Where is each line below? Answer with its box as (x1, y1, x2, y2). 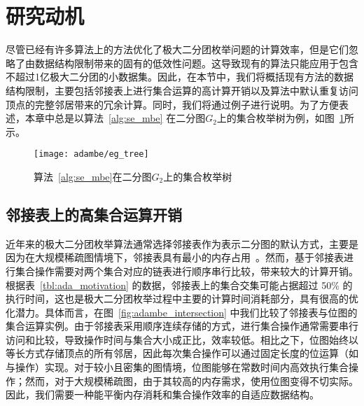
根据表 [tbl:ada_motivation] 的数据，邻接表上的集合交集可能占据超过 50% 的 (6, 277, 353, 292)
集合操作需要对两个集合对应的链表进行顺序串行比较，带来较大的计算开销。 (15, 263, 358, 278)
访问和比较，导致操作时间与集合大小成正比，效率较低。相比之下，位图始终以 (6, 332, 358, 346)
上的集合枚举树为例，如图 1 (216, 111, 344, 125)
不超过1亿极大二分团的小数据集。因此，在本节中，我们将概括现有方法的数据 (6, 69, 353, 84)
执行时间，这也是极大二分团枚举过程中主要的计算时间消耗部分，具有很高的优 (6, 291, 358, 306)
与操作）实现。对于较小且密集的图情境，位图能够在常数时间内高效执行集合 (6, 360, 349, 374)
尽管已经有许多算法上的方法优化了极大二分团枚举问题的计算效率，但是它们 (6, 42, 349, 57)
